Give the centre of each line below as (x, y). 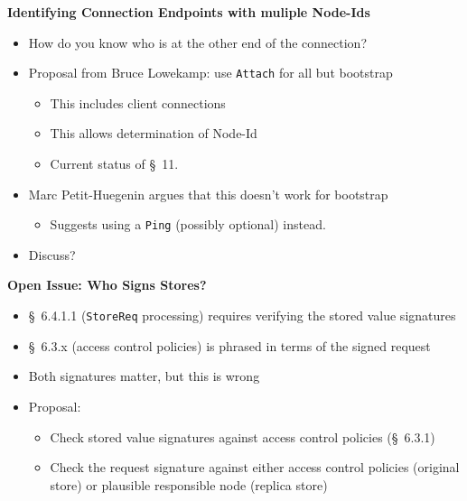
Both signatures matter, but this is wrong (144, 376)
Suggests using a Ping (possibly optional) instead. (188, 224)
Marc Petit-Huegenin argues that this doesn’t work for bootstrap (208, 194)
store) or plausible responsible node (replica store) (189, 484)
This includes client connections (138, 102)
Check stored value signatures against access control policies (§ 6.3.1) (243, 436)
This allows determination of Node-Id (154, 133)
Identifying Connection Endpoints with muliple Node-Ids (189, 12)
